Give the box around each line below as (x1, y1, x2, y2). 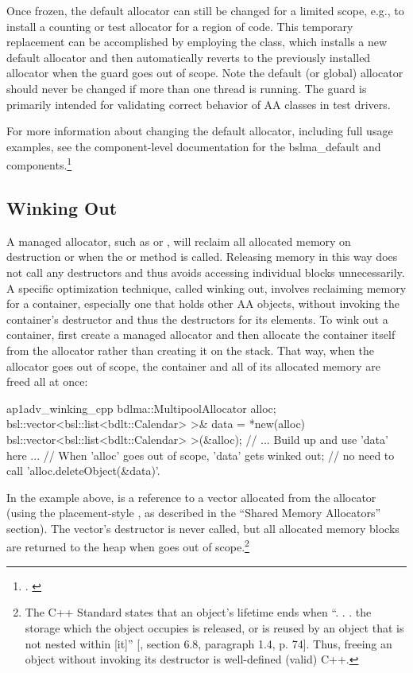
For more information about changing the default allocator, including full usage (6, 123, 393, 139)
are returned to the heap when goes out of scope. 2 (6, 536, 249, 555)
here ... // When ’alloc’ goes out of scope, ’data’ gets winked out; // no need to (6, 446, 395, 463)
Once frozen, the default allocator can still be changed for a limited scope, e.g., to (6, 2, 404, 18)
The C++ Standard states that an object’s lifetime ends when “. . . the (25, 604, 372, 620)
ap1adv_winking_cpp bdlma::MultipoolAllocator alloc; (6, 399, 276, 416)
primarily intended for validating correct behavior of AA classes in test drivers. (6, 95, 391, 112)
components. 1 (6, 154, 72, 173)
